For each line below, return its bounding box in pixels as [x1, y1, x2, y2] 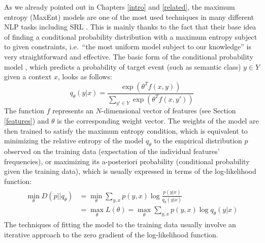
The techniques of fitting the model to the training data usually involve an [4, 219, 236, 230]
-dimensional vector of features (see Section [101, 105, 236, 116]
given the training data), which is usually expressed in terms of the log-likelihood [4, 166, 256, 176]
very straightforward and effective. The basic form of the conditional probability [4, 51, 253, 62]
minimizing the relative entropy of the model [4, 135, 144, 146]
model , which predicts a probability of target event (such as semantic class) [4, 61, 241, 72]
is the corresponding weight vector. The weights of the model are [57, 115, 259, 126]
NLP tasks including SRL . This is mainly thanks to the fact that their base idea [4, 21, 256, 32]
